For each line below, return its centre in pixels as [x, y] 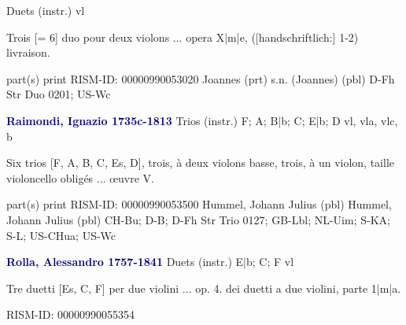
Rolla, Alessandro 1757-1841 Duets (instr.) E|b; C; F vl [150, 262]
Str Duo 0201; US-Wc [59, 94]
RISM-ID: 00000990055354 [70, 314]
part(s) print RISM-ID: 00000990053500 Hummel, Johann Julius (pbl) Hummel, [199, 204]
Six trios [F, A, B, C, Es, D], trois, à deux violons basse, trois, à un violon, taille [201, 162]
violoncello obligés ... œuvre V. [80, 177]
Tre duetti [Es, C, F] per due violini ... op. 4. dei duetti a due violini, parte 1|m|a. [204, 288]
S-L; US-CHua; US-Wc [61, 235]
